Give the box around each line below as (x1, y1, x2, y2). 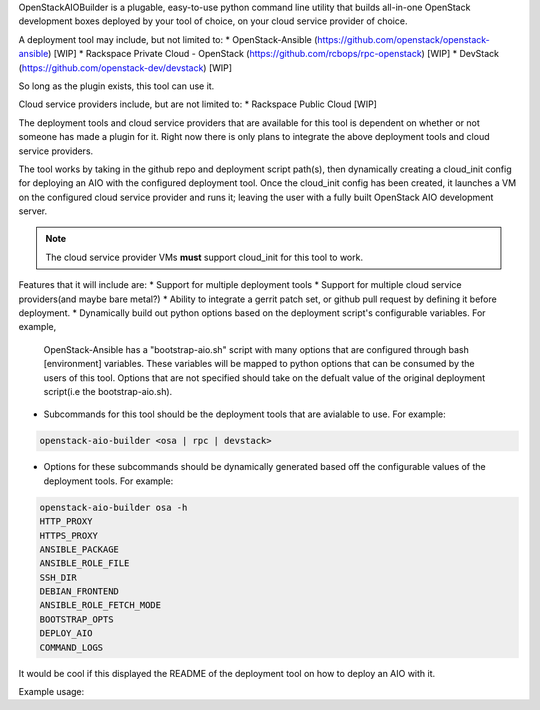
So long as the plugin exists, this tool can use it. (18, 80, 215, 92)
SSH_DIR (39, 571, 77, 583)
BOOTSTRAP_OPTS (39, 613, 114, 625)
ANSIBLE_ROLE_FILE (39, 558, 130, 569)
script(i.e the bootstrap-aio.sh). (43, 385, 173, 397)
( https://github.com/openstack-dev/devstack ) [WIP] (18, 61, 233, 74)
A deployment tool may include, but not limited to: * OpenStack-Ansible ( (18, 33, 318, 45)
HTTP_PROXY (39, 516, 93, 527)
